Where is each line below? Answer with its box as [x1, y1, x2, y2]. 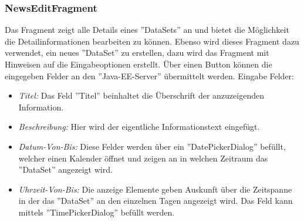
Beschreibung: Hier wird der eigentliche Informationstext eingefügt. [18, 120, 260, 133]
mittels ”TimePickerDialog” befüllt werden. [18, 206, 175, 218]
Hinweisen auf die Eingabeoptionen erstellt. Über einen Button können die [5, 58, 272, 70]
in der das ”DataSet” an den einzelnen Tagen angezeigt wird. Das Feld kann [18, 194, 293, 207]
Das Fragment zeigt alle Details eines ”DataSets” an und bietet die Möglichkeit [5, 23, 289, 36]
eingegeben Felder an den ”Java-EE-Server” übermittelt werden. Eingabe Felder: [5, 69, 294, 82]
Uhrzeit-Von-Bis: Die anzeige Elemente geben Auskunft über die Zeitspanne [18, 183, 292, 195]
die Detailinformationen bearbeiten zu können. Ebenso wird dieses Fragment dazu [5, 35, 299, 47]
